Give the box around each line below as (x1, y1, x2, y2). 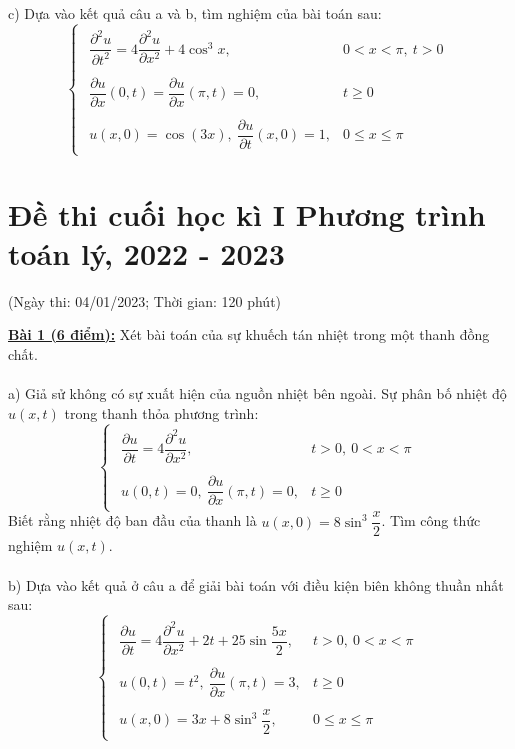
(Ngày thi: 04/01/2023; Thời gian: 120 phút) (8, 290, 282, 311)
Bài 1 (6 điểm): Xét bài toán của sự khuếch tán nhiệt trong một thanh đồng (8, 324, 490, 345)
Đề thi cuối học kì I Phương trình (8, 193, 486, 234)
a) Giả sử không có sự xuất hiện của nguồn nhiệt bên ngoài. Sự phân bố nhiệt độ (8, 383, 507, 403)
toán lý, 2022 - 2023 (8, 232, 285, 273)
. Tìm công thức (381, 510, 481, 531)
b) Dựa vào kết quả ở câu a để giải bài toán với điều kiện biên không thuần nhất (8, 574, 504, 595)
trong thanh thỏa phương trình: (64, 402, 259, 423)
